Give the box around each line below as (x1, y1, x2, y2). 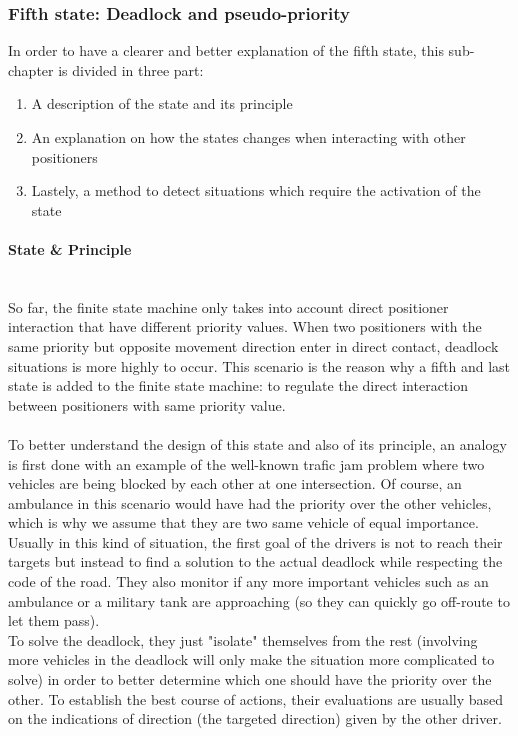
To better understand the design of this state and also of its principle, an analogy (8, 433, 507, 454)
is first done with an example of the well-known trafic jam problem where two (8, 453, 485, 474)
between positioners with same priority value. (8, 394, 286, 415)
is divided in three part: (58, 59, 204, 80)
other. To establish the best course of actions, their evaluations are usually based (8, 688, 504, 709)
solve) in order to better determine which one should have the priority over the (8, 669, 492, 690)
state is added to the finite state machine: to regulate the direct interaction (8, 375, 468, 396)
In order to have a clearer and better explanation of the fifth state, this (8, 40, 444, 61)
